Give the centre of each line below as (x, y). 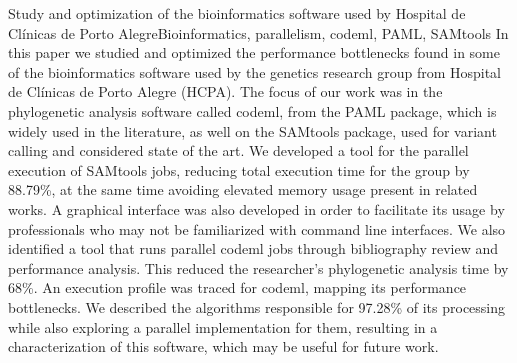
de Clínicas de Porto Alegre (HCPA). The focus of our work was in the (225, 91)
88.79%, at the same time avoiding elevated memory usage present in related (243, 189)
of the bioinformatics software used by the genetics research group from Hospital (255, 71)
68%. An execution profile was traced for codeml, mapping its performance (237, 287)
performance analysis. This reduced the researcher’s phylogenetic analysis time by (258, 267)
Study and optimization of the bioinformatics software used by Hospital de (237, 13)
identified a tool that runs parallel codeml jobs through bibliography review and (253, 248)
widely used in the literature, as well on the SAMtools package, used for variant (252, 130)
